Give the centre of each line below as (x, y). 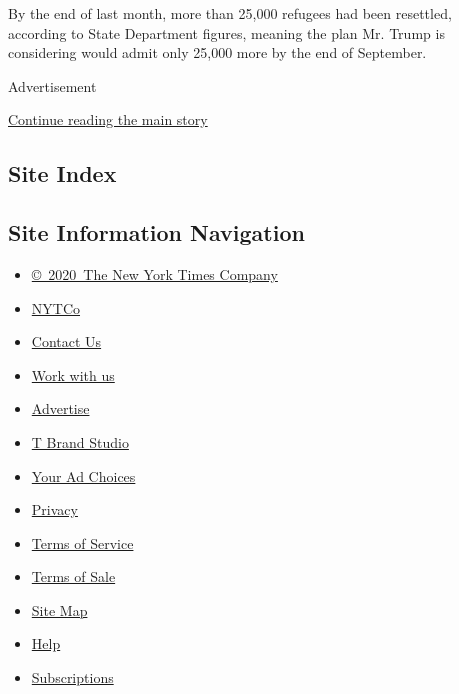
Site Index (62, 173)
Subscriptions (72, 677)
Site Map (59, 609)
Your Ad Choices (83, 475)
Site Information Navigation (156, 232)
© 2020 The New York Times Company (154, 273)
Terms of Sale (73, 576)
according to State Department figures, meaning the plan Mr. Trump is (226, 32)
